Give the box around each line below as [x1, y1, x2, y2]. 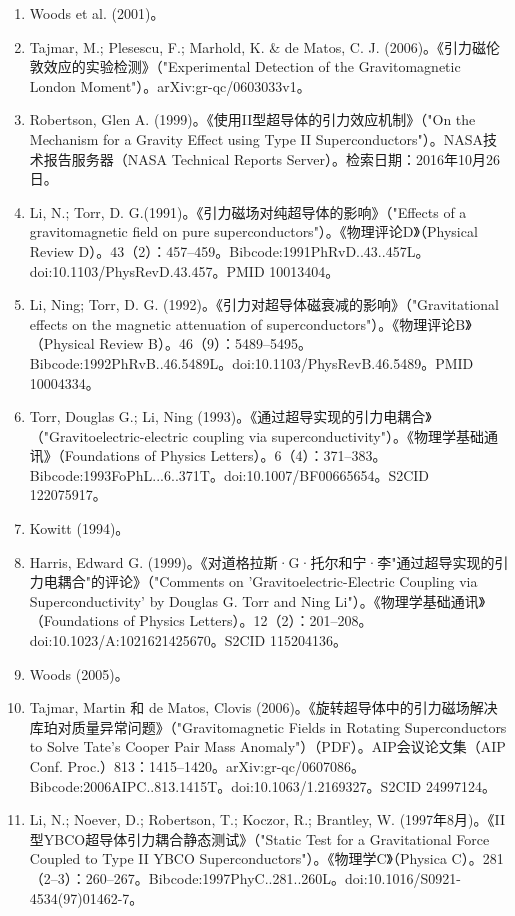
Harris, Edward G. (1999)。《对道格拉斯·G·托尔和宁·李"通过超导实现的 [29, 551, 495, 572]
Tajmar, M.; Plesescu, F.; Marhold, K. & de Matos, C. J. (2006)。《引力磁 [29, 36, 487, 57]
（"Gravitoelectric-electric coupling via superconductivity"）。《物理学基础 [29, 425, 484, 446]
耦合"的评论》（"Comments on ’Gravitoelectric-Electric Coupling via [57, 571, 478, 592]
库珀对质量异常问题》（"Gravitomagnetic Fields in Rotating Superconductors [29, 716, 507, 737]
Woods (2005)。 [29, 663, 129, 684]
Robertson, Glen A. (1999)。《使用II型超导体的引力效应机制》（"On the [29, 109, 476, 130]
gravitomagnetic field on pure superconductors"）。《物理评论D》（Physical [29, 221, 478, 242]
